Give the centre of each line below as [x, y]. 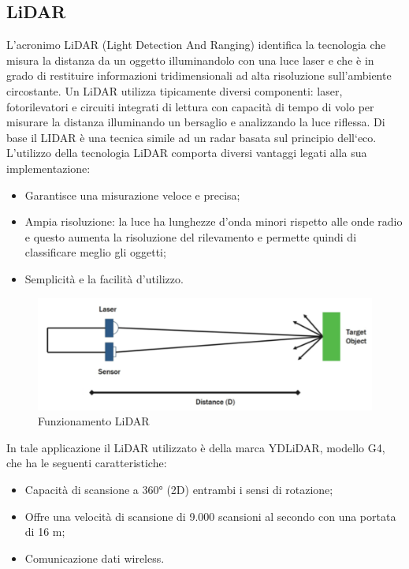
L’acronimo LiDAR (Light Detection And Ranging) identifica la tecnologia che [196, 45]
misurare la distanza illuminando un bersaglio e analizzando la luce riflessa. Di [196, 122]
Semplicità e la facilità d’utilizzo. [104, 278]
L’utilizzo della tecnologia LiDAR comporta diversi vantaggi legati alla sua [187, 153]
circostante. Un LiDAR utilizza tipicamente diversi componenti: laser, [175, 90]
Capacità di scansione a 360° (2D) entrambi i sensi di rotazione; [179, 489]
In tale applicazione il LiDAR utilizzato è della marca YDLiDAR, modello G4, [196, 447]
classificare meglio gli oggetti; [95, 252]
